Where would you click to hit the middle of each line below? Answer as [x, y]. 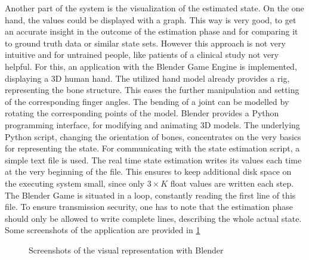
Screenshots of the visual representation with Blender [126, 250]
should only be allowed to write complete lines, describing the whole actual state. [153, 218]
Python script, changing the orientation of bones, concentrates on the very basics [153, 136]
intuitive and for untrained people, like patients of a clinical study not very [142, 55]
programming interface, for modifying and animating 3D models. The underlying [152, 124]
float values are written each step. [232, 183]
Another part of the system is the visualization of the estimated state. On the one [154, 8]
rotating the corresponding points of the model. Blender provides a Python [142, 113]
